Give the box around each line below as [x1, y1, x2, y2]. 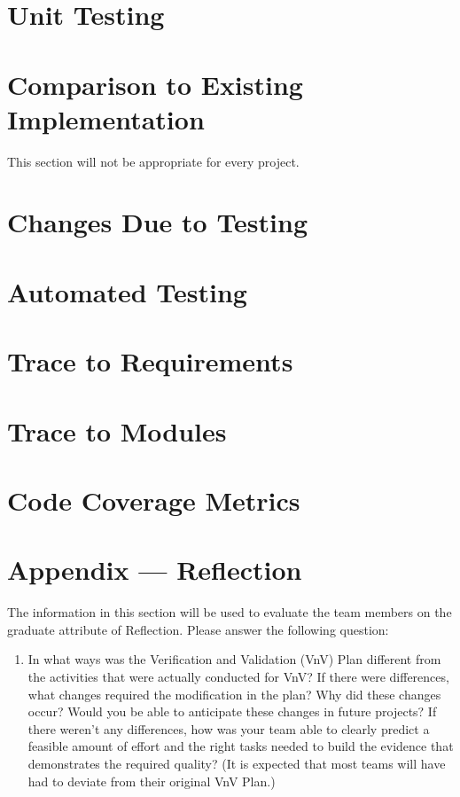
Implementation [7, 100, 205, 137]
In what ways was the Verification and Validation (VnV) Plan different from [27, 650, 441, 668]
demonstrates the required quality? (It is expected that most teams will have [27, 754, 446, 773]
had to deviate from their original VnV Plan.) [27, 771, 276, 790]
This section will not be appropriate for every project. [7, 152, 300, 170]
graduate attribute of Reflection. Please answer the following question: [7, 620, 389, 638]
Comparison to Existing [7, 66, 303, 102]
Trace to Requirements [7, 343, 293, 379]
